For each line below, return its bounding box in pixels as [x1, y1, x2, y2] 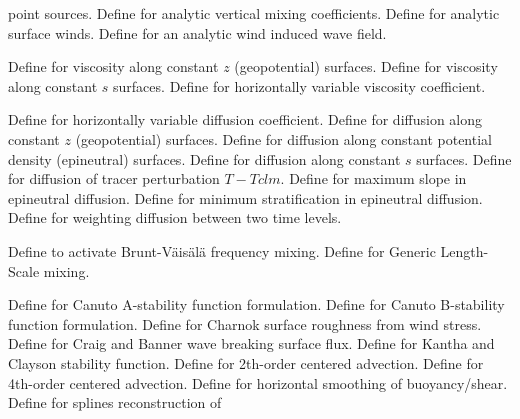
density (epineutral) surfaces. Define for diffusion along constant [8, 148, 401, 169]
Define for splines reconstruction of [8, 392, 222, 413]
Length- [440, 240, 489, 261]
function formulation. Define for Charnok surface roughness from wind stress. [8, 313, 482, 334]
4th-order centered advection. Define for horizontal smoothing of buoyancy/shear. [8, 372, 508, 393]
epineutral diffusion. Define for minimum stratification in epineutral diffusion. [8, 187, 483, 208]
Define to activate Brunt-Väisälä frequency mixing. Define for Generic [8, 240, 436, 261]
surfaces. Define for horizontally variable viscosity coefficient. [113, 75, 486, 96]
